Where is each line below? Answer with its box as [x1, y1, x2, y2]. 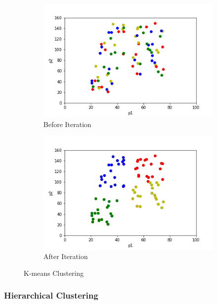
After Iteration [43, 251, 88, 261]
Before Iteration [43, 119, 92, 129]
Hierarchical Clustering [4, 289, 99, 301]
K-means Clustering [24, 268, 84, 278]
